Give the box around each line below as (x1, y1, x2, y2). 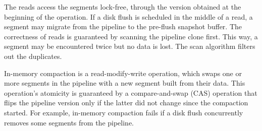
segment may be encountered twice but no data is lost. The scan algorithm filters (4, 41, 255, 51)
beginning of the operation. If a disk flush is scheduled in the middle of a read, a (4, 11, 253, 22)
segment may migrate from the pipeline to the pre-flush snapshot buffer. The (4, 21, 242, 32)
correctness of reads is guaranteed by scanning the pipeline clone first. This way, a (4, 31, 258, 41)
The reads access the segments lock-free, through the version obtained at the (4, 2, 241, 12)
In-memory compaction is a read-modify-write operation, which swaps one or (4, 68, 242, 78)
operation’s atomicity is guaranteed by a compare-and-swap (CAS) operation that (4, 87, 257, 98)
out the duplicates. (4, 50, 62, 61)
